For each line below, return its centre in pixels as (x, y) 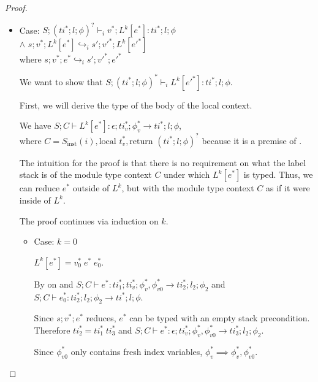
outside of (91, 188)
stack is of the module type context (85, 174)
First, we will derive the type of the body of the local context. (136, 105)
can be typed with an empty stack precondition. (220, 318)
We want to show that (61, 81)
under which (187, 174)
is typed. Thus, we (278, 174)
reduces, (101, 318)
